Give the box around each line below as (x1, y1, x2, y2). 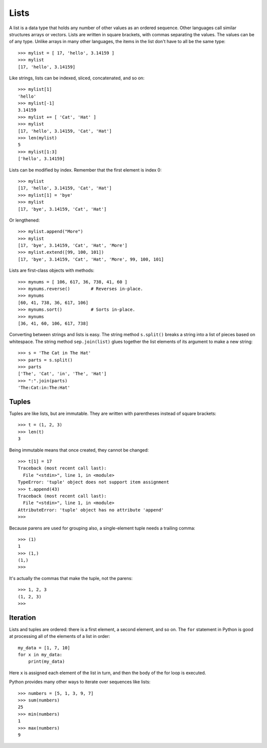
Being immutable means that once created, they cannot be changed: (9, 447, 149, 453)
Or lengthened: (9, 217, 40, 223)
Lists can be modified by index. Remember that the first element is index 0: (9, 167, 162, 173)
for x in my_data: (18, 652, 63, 658)
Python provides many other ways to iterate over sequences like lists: (9, 679, 151, 685)
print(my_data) (28, 659, 65, 664)
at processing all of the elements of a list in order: (9, 633, 110, 639)
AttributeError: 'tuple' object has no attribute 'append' (18, 507, 164, 513)
